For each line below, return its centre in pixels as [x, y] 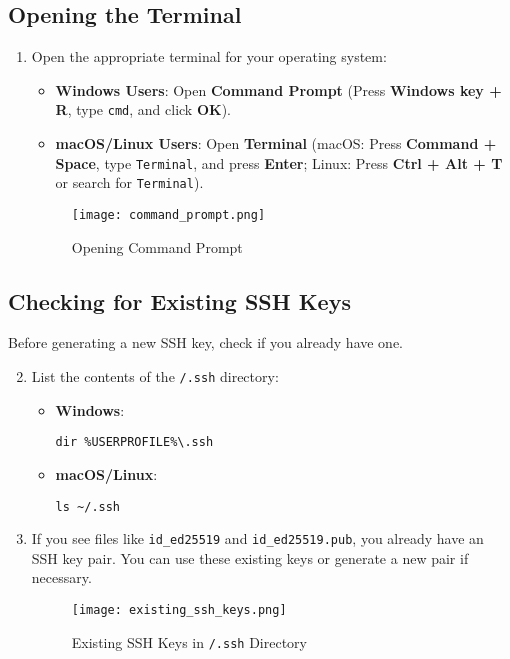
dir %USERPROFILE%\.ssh [134, 442]
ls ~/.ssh [88, 506]
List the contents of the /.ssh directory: [155, 376]
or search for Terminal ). [129, 182]
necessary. [61, 577]
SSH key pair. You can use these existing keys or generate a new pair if [250, 557]
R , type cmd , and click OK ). [143, 109]
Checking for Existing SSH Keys [179, 300]
